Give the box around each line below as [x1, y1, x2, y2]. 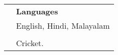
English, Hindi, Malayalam [16, 20, 110, 31]
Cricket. [16, 37, 44, 49]
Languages [16, 5, 58, 17]
